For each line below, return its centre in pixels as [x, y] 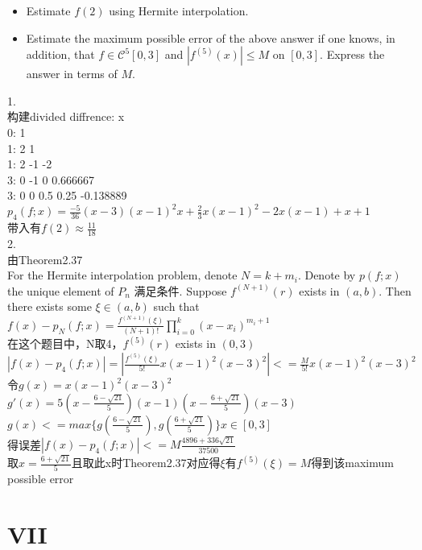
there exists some [50, 306]
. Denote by [327, 275]
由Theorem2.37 [45, 259]
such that [176, 306]
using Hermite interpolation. [179, 10]
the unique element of [61, 290]
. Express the [352, 54]
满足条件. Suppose [180, 290]
